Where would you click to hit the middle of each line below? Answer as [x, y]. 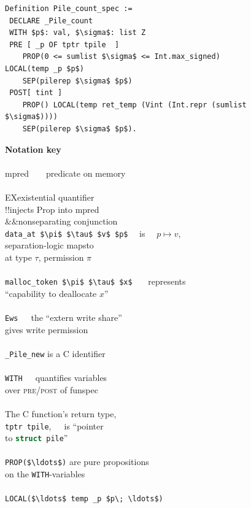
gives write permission [47, 329]
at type [18, 257]
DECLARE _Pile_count [51, 21]
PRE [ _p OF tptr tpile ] [64, 44]
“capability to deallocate [51, 293]
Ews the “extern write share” [64, 317]
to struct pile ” [37, 438]
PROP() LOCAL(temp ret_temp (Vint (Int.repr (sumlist [134, 105]
